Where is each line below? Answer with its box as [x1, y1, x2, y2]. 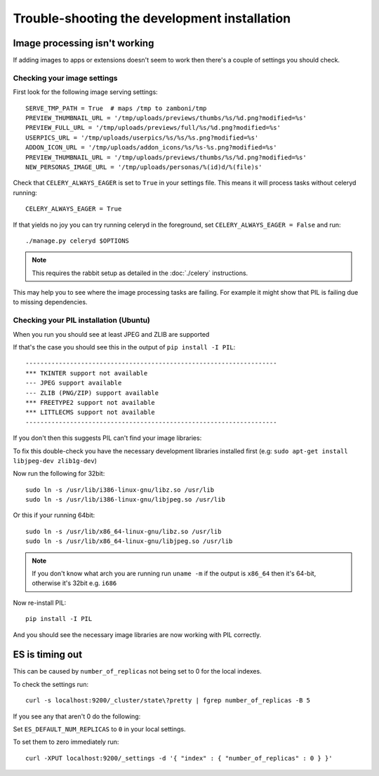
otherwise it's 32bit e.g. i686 [32, 579, 117, 587]
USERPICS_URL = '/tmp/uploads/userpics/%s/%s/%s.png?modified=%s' [25, 133, 259, 142]
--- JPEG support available [25, 379, 122, 387]
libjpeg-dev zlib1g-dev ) [13, 456, 98, 464]
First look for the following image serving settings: [13, 88, 158, 96]
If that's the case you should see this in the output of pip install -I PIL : [13, 342, 236, 351]
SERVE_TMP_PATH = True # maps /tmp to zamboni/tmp [25, 104, 207, 112]
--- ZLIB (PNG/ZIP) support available [25, 389, 159, 396]
